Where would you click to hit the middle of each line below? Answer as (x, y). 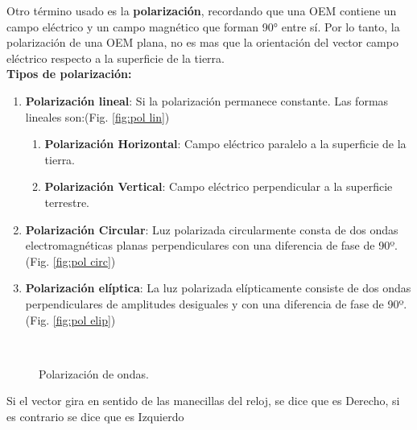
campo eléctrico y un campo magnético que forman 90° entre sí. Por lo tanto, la (203, 26)
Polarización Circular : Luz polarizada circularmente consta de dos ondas (212, 229)
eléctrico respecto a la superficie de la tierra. (116, 58)
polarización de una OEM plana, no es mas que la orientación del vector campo (202, 42)
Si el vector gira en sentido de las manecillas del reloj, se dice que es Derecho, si (203, 401)
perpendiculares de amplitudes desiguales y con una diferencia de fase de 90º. (216, 303)
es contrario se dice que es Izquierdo (95, 416)
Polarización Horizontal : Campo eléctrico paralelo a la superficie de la (225, 144)
